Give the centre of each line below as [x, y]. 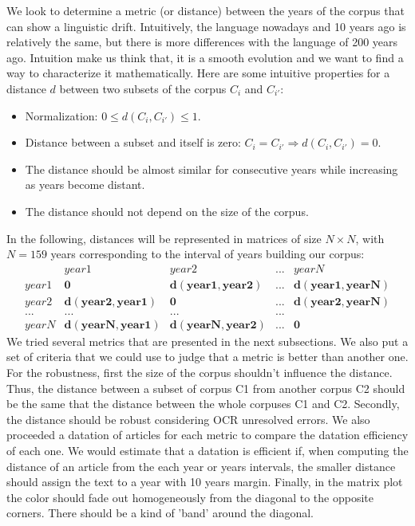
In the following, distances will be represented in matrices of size [164, 238]
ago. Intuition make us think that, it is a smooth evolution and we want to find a [205, 57]
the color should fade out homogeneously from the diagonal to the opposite [190, 497]
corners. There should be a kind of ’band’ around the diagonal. [160, 513]
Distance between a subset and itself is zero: [133, 142]
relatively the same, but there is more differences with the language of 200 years [202, 42]
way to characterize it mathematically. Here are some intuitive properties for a [198, 73]
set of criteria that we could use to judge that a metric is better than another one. [207, 357]
